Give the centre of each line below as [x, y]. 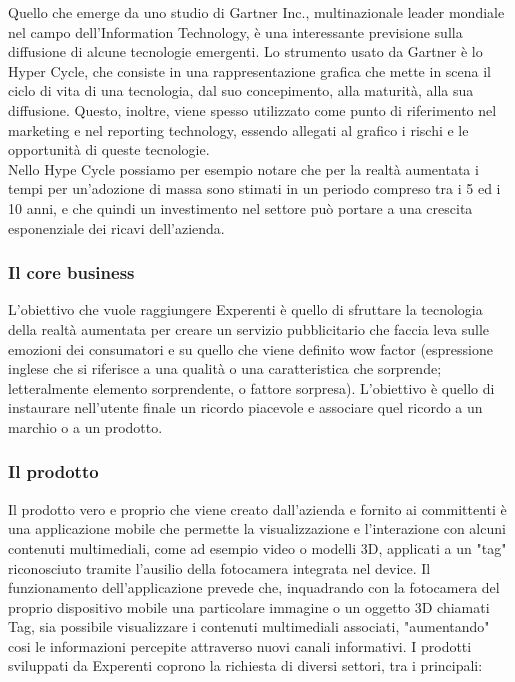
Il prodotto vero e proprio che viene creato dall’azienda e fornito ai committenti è [257, 508]
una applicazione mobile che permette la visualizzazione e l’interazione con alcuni [257, 528]
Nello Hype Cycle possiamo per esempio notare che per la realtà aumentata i [243, 168]
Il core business [71, 272]
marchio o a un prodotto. [85, 426]
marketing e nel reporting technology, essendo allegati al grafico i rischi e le [238, 129]
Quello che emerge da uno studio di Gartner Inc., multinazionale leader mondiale [256, 12]
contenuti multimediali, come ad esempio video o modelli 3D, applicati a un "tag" [257, 547]
